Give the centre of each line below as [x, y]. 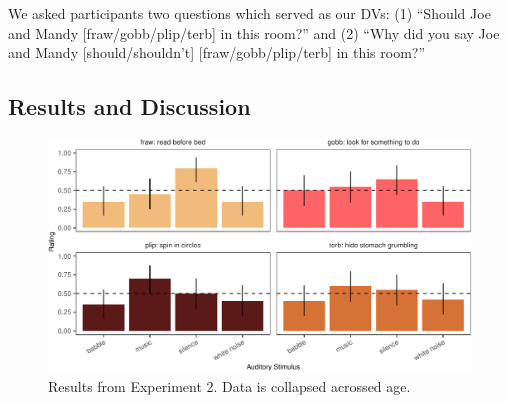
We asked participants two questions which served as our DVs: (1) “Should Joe [249, 13]
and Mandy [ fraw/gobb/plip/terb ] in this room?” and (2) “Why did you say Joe [254, 32]
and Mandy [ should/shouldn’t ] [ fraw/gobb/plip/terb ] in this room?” [217, 52]
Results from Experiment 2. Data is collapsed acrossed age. [229, 385]
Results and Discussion [129, 106]
